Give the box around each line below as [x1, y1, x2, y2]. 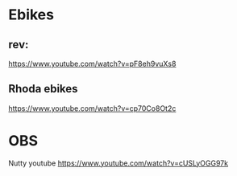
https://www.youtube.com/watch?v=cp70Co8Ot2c [8, 103, 177, 113]
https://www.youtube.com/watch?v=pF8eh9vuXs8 [8, 59, 177, 68]
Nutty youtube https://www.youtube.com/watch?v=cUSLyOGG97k [8, 158, 228, 168]
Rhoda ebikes [8, 82, 78, 96]
